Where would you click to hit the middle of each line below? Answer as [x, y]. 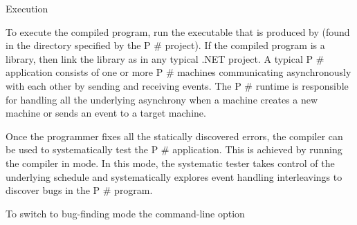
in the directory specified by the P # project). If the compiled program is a [165, 45]
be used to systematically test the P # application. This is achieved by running [174, 149]
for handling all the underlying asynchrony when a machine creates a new [162, 99]
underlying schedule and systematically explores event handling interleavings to [174, 176]
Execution [27, 8]
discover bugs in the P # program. [79, 190]
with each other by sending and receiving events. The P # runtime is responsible [177, 85]
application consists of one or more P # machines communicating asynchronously [178, 72]
